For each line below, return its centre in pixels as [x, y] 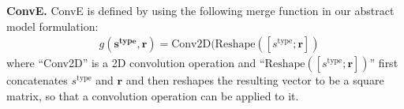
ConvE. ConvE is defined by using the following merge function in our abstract [200, 10]
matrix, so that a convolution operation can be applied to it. [153, 95]
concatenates [37, 80]
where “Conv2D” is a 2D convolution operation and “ [136, 63]
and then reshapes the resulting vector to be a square [255, 80]
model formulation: [52, 26]
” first [384, 63]
